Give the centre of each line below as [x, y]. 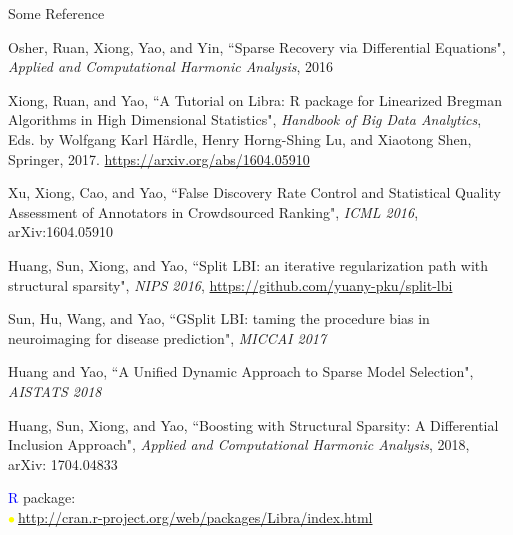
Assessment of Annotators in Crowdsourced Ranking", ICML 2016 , [213, 211]
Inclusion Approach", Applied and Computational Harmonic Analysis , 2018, [239, 444]
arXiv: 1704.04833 [63, 463]
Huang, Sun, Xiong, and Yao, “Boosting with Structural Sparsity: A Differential [253, 424]
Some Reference [56, 13]
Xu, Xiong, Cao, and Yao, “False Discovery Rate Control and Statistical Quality [254, 192]
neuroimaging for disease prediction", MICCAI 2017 [167, 337]
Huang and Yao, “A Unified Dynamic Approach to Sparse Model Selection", [241, 371]
